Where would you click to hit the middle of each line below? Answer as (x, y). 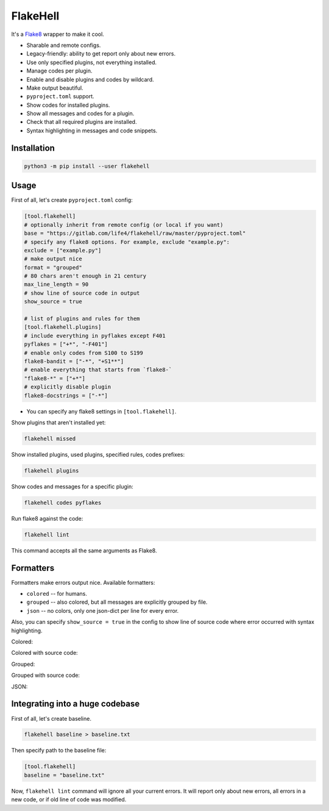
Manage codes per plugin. (59, 71)
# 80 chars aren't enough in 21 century (85, 276)
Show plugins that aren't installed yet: (58, 422)
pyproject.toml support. (60, 96)
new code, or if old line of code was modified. (69, 799)
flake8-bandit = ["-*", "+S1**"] (74, 361)
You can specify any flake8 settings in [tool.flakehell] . (101, 411)
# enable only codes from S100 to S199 (83, 353)
